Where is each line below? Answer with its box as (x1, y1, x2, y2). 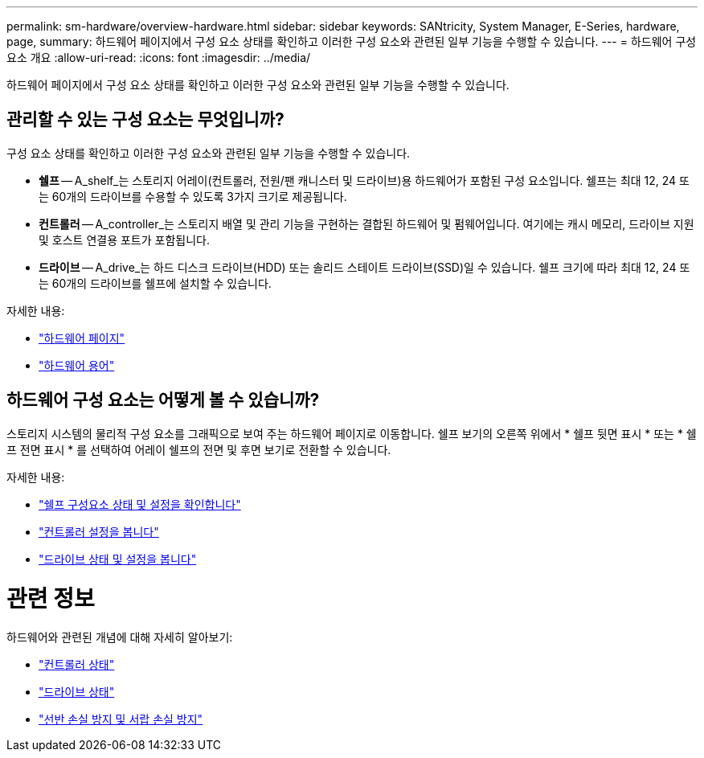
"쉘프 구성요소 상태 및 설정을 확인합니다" (39, 497, 241, 511)
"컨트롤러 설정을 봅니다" (39, 524, 159, 539)
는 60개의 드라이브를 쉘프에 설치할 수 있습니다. (39, 276, 272, 290)
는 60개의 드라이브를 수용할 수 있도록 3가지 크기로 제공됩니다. (39, 189, 347, 203)
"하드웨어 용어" (39, 358, 115, 372)
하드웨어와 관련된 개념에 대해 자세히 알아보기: (6, 630, 233, 645)
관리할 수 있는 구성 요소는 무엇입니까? (6, 109, 284, 130)
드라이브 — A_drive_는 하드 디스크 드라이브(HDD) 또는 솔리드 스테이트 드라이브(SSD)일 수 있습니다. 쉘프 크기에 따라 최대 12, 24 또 (39, 260, 690, 274)
